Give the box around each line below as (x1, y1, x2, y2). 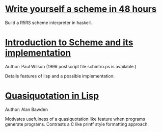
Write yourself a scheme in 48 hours (5, 3, 157, 15)
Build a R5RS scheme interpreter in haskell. (5, 20, 92, 26)
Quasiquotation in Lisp (5, 90, 99, 102)
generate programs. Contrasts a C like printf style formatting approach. (5, 121, 149, 127)
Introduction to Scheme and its (5, 37, 134, 48)
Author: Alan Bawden (5, 106, 48, 112)
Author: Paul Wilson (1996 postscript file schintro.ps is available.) (5, 63, 136, 69)
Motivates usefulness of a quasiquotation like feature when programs (5, 116, 146, 122)
